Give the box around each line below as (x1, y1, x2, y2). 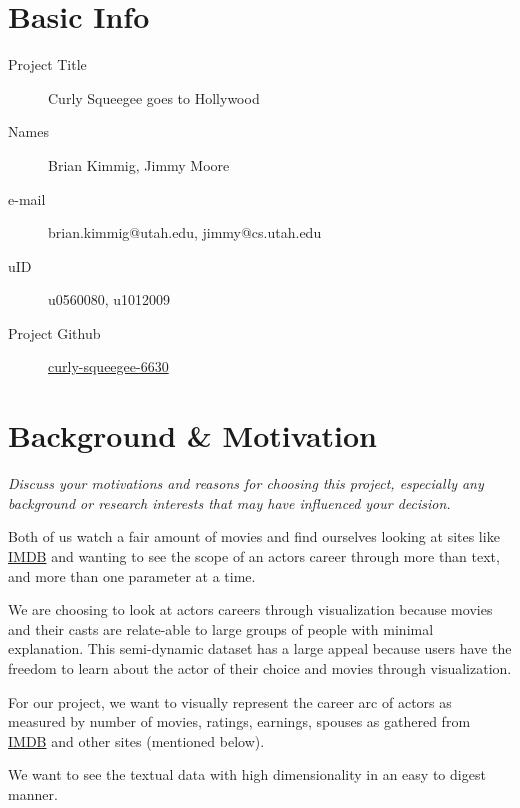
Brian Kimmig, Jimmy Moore (48, 154, 230, 175)
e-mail (8, 188, 46, 209)
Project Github (8, 322, 101, 343)
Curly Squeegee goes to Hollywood (48, 87, 260, 108)
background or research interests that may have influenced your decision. (8, 492, 451, 513)
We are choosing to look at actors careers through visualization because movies (8, 599, 493, 620)
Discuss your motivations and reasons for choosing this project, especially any (8, 473, 484, 494)
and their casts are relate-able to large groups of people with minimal (8, 618, 434, 639)
